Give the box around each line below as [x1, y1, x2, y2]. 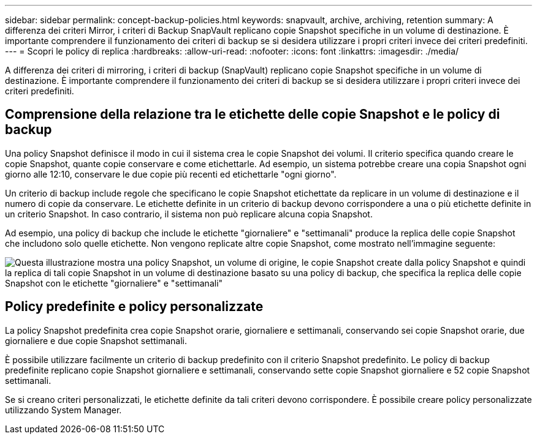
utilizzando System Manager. [5, 404, 122, 415]
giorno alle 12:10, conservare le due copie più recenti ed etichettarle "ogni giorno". [5, 168, 337, 179]
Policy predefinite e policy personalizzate [5, 299, 264, 315]
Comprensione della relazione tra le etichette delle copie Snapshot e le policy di [5, 107, 500, 122]
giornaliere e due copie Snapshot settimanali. [5, 335, 188, 346]
